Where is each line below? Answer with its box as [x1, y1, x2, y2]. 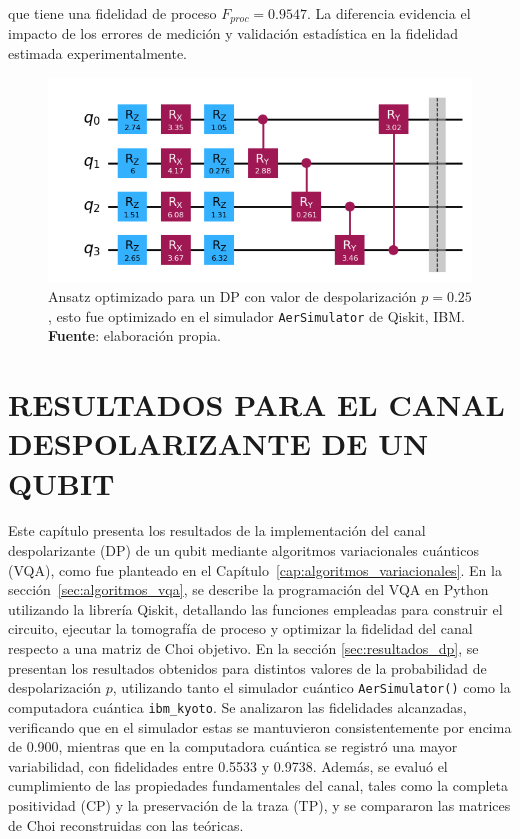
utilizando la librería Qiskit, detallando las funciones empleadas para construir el [8, 598, 503, 619]
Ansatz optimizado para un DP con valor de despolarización [48, 286, 417, 307]
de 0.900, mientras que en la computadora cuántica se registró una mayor [8, 736, 458, 757]
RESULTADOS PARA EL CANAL [8, 384, 505, 425]
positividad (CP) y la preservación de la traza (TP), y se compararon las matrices [8, 794, 511, 815]
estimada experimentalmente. [8, 43, 187, 64]
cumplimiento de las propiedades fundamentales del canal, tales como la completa [8, 775, 509, 796]
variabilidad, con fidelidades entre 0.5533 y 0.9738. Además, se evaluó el [8, 755, 448, 776]
